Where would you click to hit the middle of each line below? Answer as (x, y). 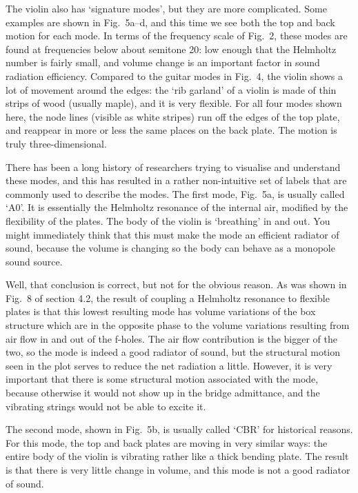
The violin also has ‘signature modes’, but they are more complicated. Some (166, 8)
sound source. (34, 261)
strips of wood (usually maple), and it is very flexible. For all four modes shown (174, 103)
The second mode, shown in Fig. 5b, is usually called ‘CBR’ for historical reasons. (179, 429)
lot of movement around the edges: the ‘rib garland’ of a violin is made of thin (171, 89)
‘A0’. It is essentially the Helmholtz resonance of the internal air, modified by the (177, 207)
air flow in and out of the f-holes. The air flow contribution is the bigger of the (171, 338)
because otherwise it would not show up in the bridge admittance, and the (163, 393)
